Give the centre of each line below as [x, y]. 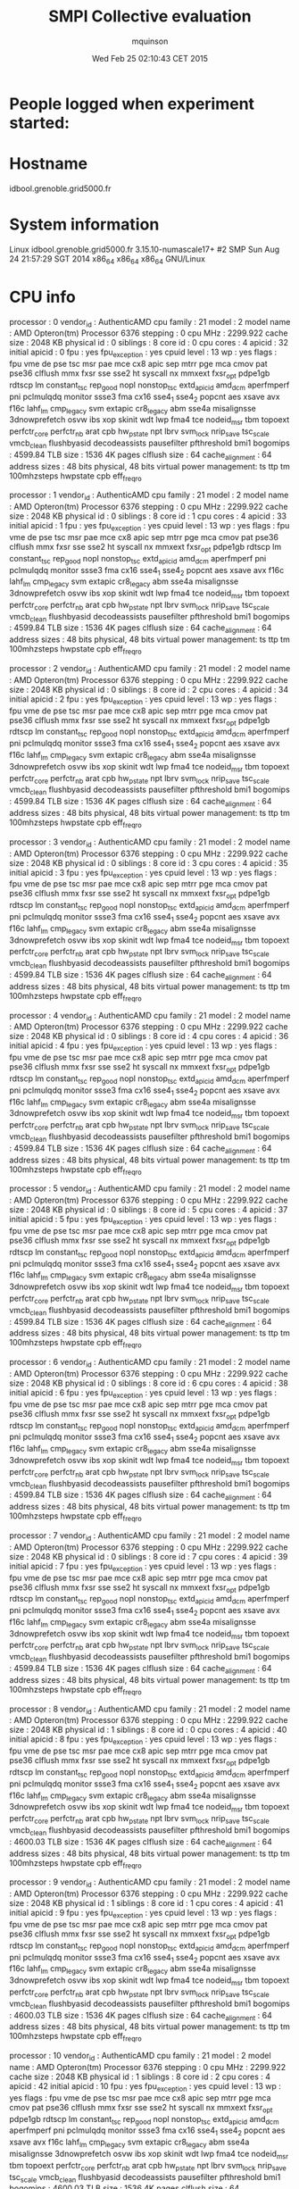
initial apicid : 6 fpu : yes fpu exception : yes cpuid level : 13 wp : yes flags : [143, 1393]
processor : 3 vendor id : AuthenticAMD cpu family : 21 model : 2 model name [150, 843]
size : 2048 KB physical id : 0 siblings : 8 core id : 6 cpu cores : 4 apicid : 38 [149, 1383]
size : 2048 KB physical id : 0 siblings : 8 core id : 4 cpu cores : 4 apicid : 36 [149, 1036]
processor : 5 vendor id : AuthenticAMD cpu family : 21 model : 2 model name [150, 1190]
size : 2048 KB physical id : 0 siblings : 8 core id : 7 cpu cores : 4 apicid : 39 [149, 1556]
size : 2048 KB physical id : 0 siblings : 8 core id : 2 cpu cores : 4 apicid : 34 [149, 689]
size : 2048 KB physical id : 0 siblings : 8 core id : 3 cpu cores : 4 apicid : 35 [149, 862]
